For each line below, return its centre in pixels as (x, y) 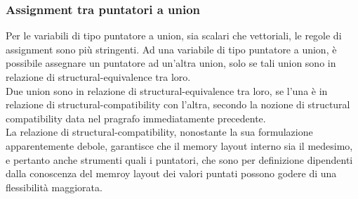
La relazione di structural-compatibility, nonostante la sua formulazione (159, 132)
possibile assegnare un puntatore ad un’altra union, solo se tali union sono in (171, 63)
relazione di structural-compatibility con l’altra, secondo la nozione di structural (178, 104)
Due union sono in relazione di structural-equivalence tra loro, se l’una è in (167, 90)
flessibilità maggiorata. (54, 187)
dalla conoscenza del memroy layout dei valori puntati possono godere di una (171, 173)
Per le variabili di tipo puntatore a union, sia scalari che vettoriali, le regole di (174, 36)
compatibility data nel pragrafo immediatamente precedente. (136, 118)
